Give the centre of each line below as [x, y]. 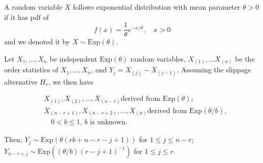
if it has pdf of [26, 17]
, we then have [71, 81]
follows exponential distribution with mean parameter [157, 7]
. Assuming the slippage [214, 70]
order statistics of [31, 70]
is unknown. [109, 123]
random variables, [158, 58]
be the [245, 58]
